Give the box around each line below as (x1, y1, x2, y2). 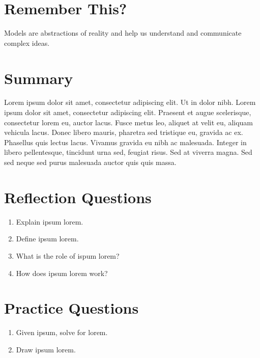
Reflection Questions (4, 186, 152, 207)
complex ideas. (4, 37, 50, 48)
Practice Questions (4, 297, 139, 318)
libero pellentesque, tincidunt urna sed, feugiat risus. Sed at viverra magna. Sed (4, 147, 252, 157)
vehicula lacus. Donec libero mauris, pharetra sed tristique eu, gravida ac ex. (4, 127, 243, 137)
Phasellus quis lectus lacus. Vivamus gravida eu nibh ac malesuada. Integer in (4, 136, 247, 147)
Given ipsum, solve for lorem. (16, 327, 108, 338)
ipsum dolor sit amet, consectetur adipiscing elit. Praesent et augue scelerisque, (4, 107, 251, 118)
